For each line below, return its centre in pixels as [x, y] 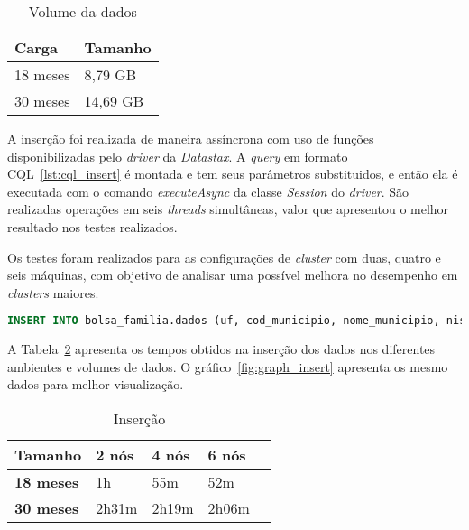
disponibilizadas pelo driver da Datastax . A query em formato [178, 156]
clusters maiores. [53, 292]
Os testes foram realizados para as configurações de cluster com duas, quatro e [224, 257]
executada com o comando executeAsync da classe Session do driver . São [208, 191]
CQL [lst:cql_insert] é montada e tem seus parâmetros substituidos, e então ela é [233, 174]
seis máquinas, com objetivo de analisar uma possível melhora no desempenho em [233, 275]
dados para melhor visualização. [96, 384]
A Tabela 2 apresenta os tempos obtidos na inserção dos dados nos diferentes [221, 349]
